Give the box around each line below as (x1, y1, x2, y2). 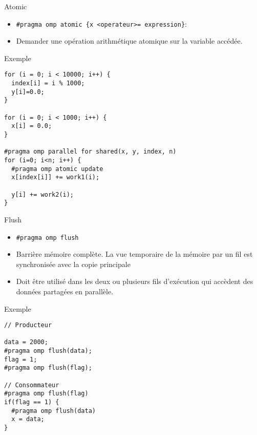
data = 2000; (4, 338, 48, 346)
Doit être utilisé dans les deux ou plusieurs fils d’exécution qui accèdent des (16, 276, 253, 287)
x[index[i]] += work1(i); (11, 174, 100, 181)
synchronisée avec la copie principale (16, 258, 131, 269)
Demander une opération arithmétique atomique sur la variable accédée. (16, 35, 243, 46)
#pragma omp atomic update (11, 165, 103, 173)
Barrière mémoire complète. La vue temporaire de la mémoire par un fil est (16, 249, 253, 259)
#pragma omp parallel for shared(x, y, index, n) (4, 148, 177, 156)
